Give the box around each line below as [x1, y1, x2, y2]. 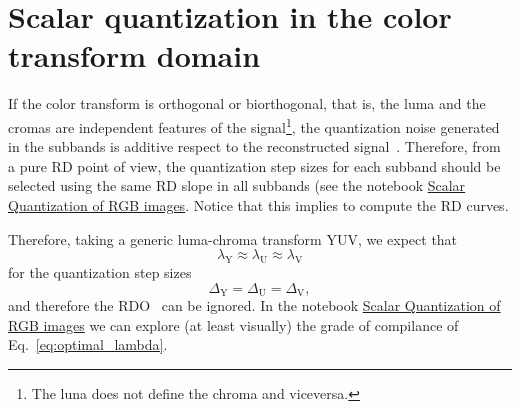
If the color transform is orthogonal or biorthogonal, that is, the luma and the [8, 93, 486, 114]
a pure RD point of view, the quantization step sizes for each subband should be [8, 155, 501, 176]
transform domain [8, 35, 261, 76]
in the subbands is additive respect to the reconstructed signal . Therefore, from [8, 136, 501, 157]
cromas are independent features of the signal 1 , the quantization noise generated [8, 113, 500, 137]
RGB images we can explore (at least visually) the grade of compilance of [8, 314, 459, 335]
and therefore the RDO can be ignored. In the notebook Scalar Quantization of [8, 294, 501, 315]
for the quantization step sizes [8, 261, 192, 282]
